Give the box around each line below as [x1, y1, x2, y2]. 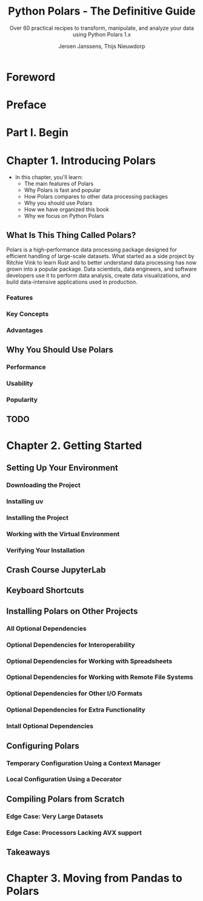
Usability [6, 379, 33, 388]
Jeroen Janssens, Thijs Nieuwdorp [58, 42, 145, 50]
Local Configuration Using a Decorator [6, 775, 122, 784]
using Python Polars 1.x [72, 30, 131, 38]
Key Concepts [6, 310, 49, 318]
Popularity [6, 395, 38, 404]
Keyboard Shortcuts [6, 585, 84, 596]
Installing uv [6, 497, 44, 505]
